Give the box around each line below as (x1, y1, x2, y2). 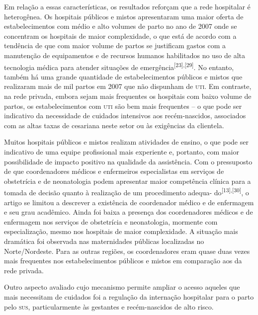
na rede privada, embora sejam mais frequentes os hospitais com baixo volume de (4, 91, 252, 101)
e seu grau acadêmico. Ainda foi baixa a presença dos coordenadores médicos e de (4, 207, 253, 217)
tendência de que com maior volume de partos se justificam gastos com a (4, 40, 226, 51)
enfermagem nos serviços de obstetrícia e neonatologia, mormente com (4, 216, 218, 227)
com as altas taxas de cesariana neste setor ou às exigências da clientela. (4, 120, 224, 130)
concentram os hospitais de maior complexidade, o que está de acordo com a (4, 30, 237, 41)
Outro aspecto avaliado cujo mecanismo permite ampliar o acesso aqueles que (4, 282, 240, 292)
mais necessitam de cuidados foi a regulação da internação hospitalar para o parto (4, 291, 254, 302)
